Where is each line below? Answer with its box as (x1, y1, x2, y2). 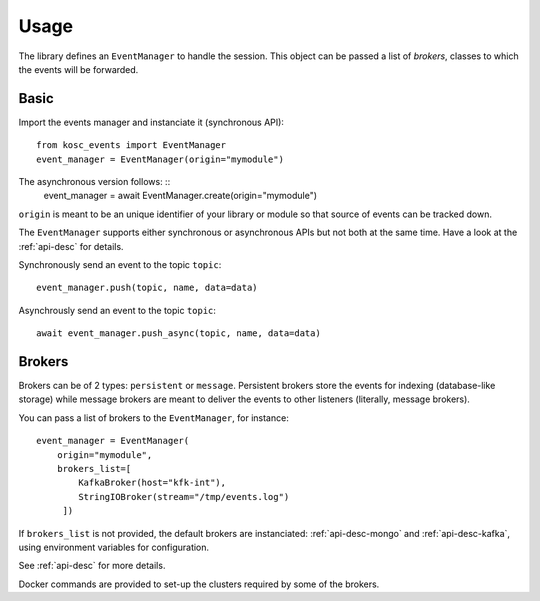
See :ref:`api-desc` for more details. (18, 560, 166, 572)
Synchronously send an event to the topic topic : (18, 258, 222, 270)
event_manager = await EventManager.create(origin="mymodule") (43, 190, 318, 202)
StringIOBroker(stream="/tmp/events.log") (78, 491, 290, 502)
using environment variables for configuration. (18, 541, 210, 553)
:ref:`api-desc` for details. (18, 240, 124, 252)
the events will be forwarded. (18, 63, 139, 75)
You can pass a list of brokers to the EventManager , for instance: (18, 411, 289, 424)
